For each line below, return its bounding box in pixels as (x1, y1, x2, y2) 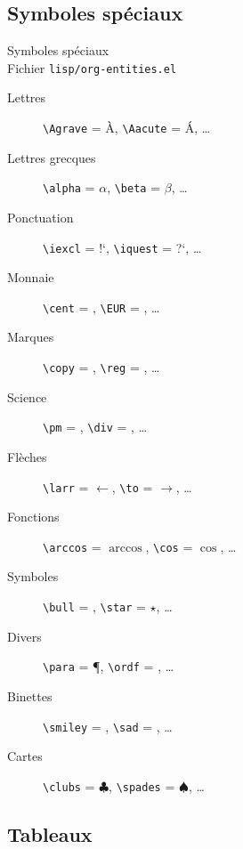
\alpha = (43, 178, 95, 197)
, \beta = (107, 178, 161, 197)
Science (7, 387, 47, 406)
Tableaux (7, 820, 93, 847)
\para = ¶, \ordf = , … (43, 657, 174, 675)
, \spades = (109, 776, 175, 795)
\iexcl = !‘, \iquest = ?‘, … (43, 238, 202, 256)
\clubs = (43, 776, 95, 795)
